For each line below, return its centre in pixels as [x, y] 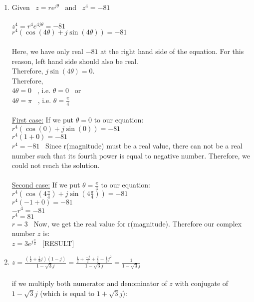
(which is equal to [67, 293]
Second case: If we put [46, 185]
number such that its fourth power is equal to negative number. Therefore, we [131, 155]
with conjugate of [202, 283]
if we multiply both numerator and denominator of [89, 283]
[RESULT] [58, 243]
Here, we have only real [47, 51]
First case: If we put [43, 120]
